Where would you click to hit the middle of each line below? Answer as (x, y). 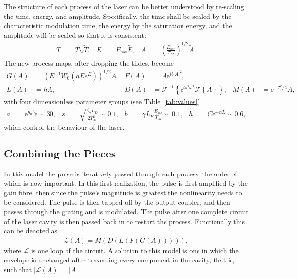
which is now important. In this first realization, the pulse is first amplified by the (126, 183)
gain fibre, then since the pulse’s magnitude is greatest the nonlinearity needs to (123, 192)
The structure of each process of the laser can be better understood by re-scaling (124, 6)
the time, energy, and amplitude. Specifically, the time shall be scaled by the (118, 16)
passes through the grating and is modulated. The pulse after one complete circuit (126, 212)
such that (18, 269)
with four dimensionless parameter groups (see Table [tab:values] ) (102, 101)
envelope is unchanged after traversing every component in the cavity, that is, (119, 260)
